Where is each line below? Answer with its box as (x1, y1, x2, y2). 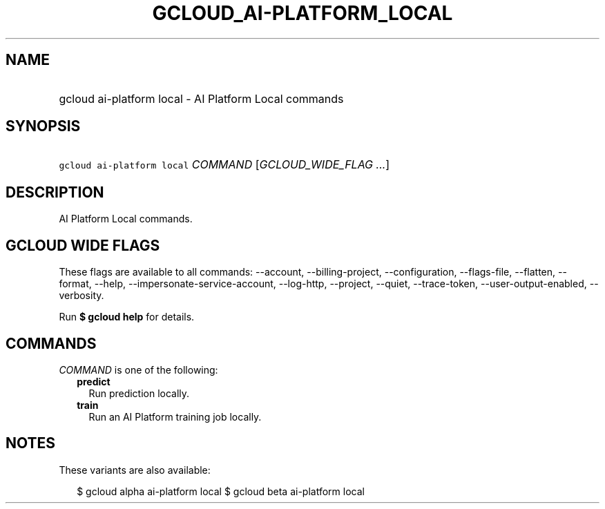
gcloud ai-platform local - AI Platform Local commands (59, 91, 344, 106)
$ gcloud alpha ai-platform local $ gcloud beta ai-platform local (77, 485, 365, 497)
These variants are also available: (59, 463, 211, 476)
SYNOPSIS (6, 117, 81, 135)
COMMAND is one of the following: (59, 363, 218, 376)
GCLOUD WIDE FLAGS (6, 236, 160, 254)
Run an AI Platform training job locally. (88, 410, 262, 423)
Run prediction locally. (88, 387, 190, 399)
